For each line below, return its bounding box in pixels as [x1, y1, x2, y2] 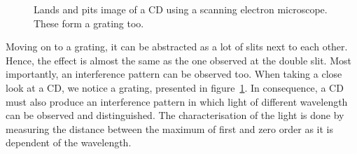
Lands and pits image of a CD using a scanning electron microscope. [34, 2, 328, 16]
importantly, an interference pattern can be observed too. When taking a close [6, 66, 342, 81]
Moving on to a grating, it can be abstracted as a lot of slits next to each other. [6, 39, 348, 54]
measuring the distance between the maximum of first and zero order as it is [6, 121, 333, 136]
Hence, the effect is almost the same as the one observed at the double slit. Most [6, 52, 351, 67]
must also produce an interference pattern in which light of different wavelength [6, 94, 348, 108]
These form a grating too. [34, 15, 144, 30]
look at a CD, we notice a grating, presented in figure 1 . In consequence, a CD [6, 80, 344, 94]
